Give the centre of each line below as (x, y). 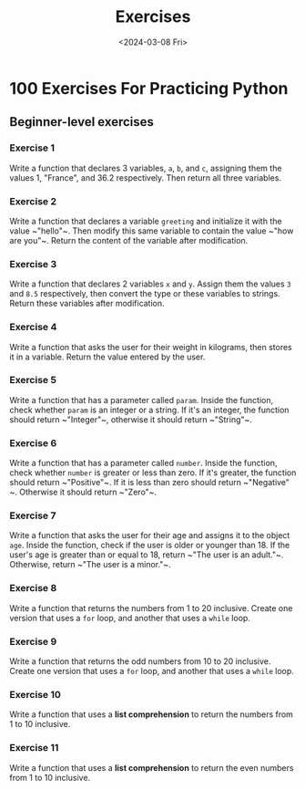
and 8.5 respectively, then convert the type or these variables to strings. (145, 294)
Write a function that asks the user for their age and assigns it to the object (150, 535)
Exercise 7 (33, 515)
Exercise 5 (33, 380)
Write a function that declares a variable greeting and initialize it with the (146, 221)
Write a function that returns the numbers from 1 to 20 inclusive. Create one (151, 608)
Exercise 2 (33, 201)
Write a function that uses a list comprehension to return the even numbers (152, 767)
